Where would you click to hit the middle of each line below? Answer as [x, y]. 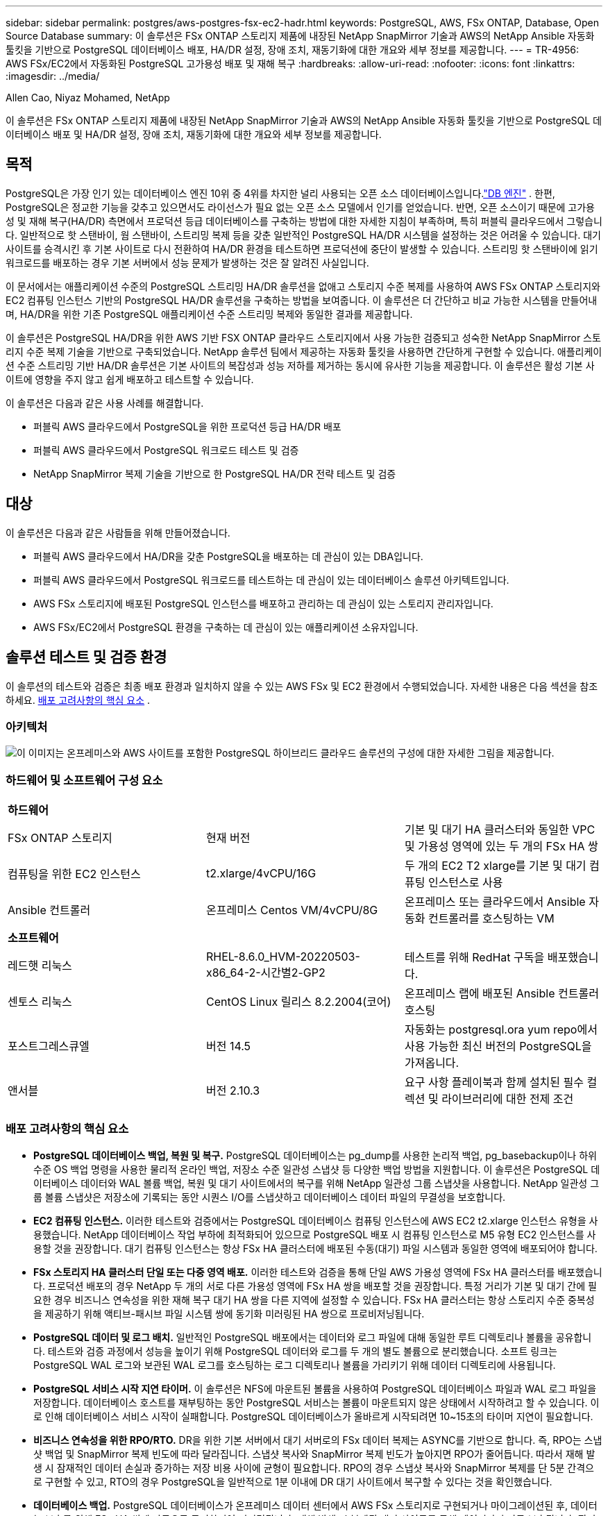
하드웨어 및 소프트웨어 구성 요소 [84, 780]
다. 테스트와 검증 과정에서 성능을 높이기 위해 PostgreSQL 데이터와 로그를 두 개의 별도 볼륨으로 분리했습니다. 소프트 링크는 [295, 1351]
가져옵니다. [432, 1063]
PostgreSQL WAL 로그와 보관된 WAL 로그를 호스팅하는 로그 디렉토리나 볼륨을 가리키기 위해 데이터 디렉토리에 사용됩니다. [295, 1365]
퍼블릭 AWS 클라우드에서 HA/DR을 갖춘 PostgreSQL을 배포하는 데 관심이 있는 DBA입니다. [228, 556]
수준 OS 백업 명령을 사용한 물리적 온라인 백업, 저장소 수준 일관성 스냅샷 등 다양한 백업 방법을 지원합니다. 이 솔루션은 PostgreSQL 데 [317, 1169]
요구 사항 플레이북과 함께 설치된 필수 [494, 1083]
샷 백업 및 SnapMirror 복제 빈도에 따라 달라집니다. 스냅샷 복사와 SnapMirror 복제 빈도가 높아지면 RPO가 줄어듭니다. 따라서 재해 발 [314, 1454]
